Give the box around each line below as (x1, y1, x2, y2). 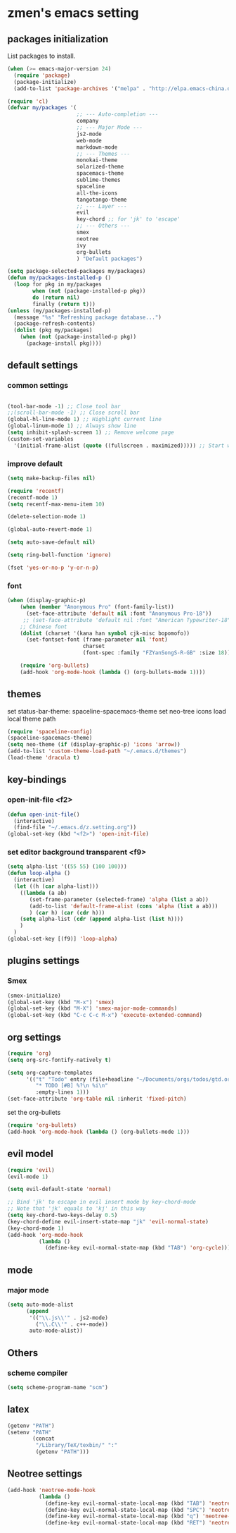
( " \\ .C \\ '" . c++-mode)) (35, 1321, 109, 1328)
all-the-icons (76, 189, 118, 197)
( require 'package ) (13, 72, 71, 79)
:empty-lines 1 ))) (35, 1089, 90, 1096)
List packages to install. (7, 51, 76, 60)
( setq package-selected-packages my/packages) (7, 268, 146, 275)
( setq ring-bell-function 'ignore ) (7, 551, 112, 558)
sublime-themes (76, 176, 121, 183)
